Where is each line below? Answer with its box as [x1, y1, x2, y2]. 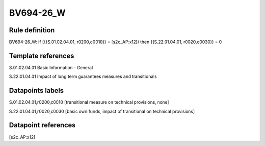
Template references [9, 51, 75, 60]
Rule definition [9, 26, 55, 34]
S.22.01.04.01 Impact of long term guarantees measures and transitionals [9, 73, 157, 79]
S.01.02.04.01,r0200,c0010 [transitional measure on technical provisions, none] [9, 99, 169, 105]
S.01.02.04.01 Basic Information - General [9, 64, 93, 71]
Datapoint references [9, 121, 76, 129]
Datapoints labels [9, 86, 64, 95]
